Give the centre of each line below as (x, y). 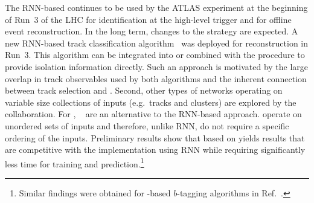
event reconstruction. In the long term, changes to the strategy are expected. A (152, 31)
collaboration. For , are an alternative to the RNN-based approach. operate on (153, 114)
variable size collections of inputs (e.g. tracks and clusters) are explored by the (151, 102)
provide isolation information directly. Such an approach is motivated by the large (157, 66)
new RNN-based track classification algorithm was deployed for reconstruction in (157, 43)
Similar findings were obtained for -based (95, 192)
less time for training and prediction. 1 (75, 163)
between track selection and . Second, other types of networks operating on (144, 90)
